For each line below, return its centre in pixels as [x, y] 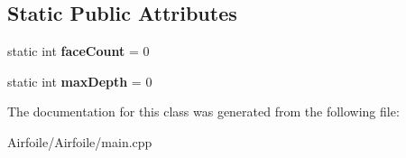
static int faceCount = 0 [78, 51]
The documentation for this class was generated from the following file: [203, 112]
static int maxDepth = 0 [80, 81]
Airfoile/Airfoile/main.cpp [80, 141]
